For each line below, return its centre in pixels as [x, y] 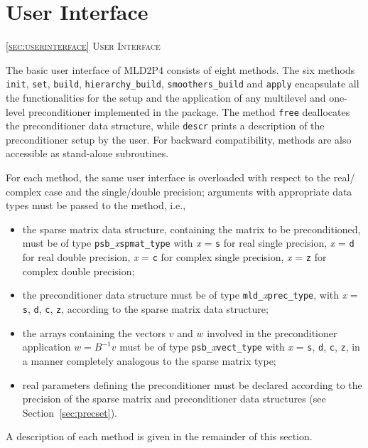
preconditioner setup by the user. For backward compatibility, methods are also [179, 139]
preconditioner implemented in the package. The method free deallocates [189, 111]
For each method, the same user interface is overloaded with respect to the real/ [180, 177]
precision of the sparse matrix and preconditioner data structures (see [174, 399]
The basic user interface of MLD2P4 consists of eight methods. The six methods [180, 69]
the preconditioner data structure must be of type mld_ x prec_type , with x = [190, 295]
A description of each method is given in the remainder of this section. [159, 436]
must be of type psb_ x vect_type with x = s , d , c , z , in [240, 347]
